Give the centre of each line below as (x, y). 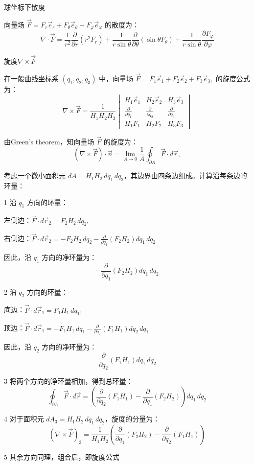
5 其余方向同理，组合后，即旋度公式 (62, 456)
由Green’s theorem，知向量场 (49, 141)
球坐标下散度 (24, 7)
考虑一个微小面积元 (35, 175)
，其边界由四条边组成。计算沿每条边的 (185, 175)
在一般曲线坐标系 (31, 78)
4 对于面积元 (24, 419)
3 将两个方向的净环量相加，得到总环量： (69, 381)
